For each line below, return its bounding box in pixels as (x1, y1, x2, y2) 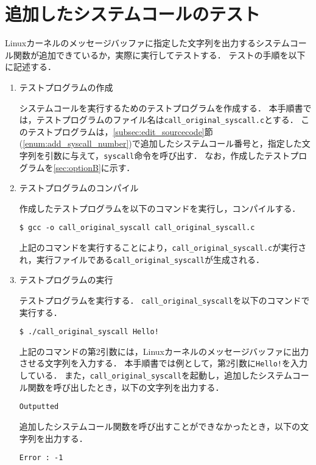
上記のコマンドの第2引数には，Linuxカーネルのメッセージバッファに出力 (19, 344, 309, 357)
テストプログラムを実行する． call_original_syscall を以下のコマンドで (19, 293, 310, 306)
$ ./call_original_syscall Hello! (19, 327, 159, 337)
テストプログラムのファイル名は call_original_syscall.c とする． (36, 113, 298, 126)
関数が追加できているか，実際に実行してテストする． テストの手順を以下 (13, 48, 306, 61)
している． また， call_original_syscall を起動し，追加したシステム (19, 369, 292, 382)
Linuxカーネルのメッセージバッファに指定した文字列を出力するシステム (5, 37, 290, 49)
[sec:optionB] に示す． (53, 161, 135, 173)
